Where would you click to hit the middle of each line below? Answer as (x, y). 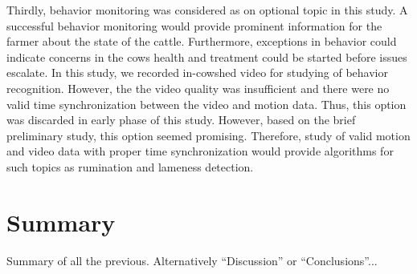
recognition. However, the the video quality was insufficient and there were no (198, 88)
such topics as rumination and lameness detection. (130, 166)
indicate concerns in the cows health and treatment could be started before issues (207, 56)
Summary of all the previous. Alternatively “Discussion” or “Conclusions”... (192, 260)
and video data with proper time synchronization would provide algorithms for (200, 151)
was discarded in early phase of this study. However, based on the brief (181, 120)
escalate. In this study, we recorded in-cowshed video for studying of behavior (197, 73)
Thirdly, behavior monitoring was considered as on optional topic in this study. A (207, 10)
